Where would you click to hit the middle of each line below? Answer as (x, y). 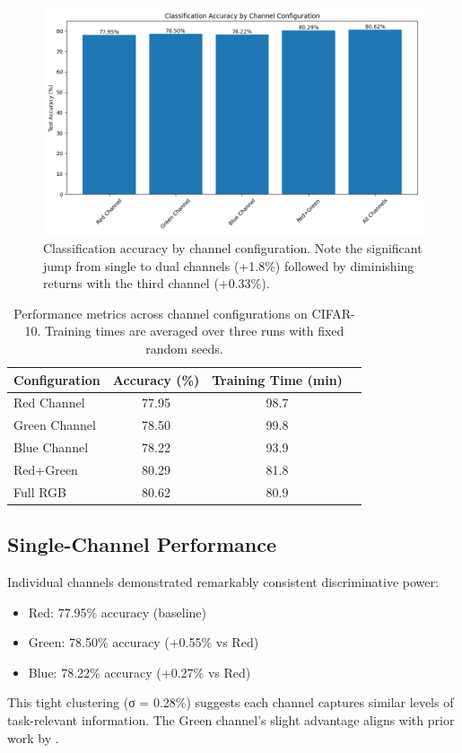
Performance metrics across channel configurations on (161, 313)
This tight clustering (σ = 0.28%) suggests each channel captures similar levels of (231, 702)
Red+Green (46, 469)
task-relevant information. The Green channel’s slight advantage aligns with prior (231, 720)
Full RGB (40, 491)
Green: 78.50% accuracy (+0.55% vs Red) (144, 642)
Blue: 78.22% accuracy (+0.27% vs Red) (139, 672)
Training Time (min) (277, 379)
